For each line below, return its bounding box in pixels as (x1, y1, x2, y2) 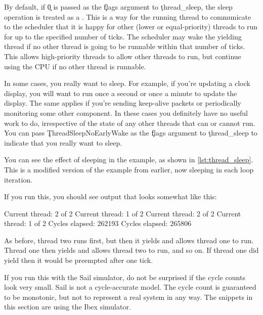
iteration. (4, 174, 33, 185)
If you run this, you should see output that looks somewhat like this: (4, 191, 217, 202)
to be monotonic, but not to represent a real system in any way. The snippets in (4, 291, 253, 302)
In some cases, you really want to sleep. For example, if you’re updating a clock (4, 78, 250, 88)
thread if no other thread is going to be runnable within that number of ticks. (4, 41, 245, 52)
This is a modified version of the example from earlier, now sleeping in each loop (4, 164, 254, 174)
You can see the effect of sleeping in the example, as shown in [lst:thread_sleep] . (4, 154, 253, 165)
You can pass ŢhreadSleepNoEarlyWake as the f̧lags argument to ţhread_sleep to (4, 127, 257, 138)
